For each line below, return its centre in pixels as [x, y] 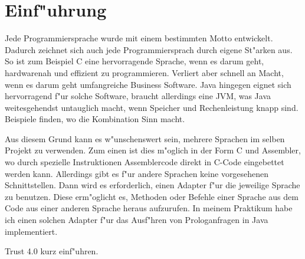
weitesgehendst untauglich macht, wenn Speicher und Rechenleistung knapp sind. [152, 107]
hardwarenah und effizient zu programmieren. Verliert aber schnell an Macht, [144, 72]
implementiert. [31, 231]
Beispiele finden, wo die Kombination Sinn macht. [95, 119]
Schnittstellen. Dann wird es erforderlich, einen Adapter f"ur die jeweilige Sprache [152, 185]
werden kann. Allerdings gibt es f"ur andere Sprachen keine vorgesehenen [137, 173]
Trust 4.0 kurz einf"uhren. [52, 251]
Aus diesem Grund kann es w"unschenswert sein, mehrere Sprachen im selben [145, 138]
